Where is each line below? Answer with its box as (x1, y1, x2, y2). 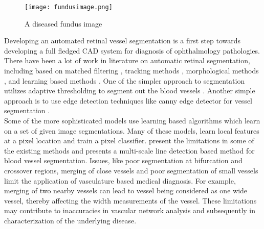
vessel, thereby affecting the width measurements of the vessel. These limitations (4, 195, 257, 206)
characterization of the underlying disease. (4, 215, 137, 225)
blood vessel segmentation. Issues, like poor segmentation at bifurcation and (4, 155, 243, 166)
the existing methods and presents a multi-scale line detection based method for (4, 145, 255, 156)
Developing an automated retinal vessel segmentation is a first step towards (4, 35, 241, 46)
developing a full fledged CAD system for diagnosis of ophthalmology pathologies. (4, 45, 260, 56)
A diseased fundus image (25, 18, 102, 29)
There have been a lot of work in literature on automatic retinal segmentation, (4, 55, 250, 66)
